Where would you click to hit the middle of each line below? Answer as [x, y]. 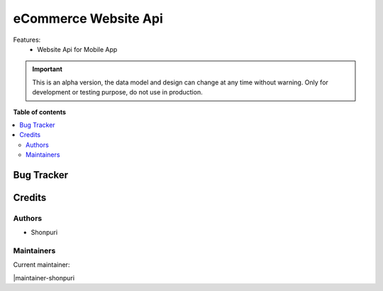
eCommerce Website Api [88, 18]
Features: [27, 40]
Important [48, 69]
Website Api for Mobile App [77, 49]
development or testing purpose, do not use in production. [117, 92]
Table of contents [40, 112]
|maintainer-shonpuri [44, 278]
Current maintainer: [41, 265]
